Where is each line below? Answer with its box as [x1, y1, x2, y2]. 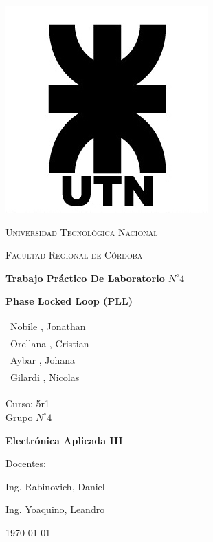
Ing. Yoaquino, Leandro [5, 502, 105, 517]
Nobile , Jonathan [10, 318, 86, 333]
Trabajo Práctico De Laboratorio [5, 270, 165, 285]
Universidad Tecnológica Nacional [5, 224, 158, 239]
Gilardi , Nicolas [10, 370, 80, 384]
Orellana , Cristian [10, 336, 89, 350]
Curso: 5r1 [5, 396, 49, 411]
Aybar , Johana [10, 353, 75, 367]
